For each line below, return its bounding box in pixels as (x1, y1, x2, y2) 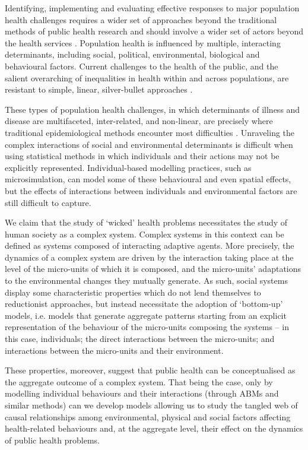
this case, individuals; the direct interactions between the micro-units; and (5, 332, 275, 345)
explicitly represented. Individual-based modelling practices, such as (5, 161, 252, 173)
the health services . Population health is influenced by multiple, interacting (5, 36, 281, 49)
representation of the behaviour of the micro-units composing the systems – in (5, 321, 289, 333)
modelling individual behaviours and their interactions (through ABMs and (5, 387, 279, 400)
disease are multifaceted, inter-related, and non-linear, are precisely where (5, 115, 273, 127)
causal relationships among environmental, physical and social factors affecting (5, 410, 291, 423)
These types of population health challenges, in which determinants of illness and (5, 103, 300, 115)
